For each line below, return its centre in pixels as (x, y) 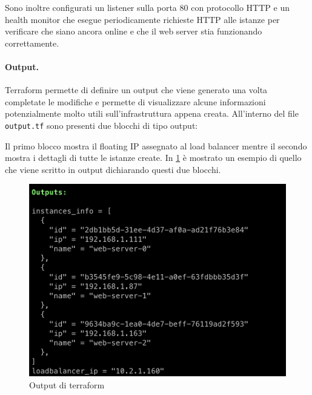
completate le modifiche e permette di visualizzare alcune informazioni (135, 101)
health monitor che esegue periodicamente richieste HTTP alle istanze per (142, 19)
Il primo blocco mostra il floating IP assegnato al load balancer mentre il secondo (156, 145)
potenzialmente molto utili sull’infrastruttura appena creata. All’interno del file (152, 113)
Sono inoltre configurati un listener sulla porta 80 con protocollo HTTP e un (147, 7)
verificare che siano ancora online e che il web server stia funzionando (134, 31)
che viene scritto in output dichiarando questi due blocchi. (113, 169)
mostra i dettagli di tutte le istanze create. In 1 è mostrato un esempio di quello (153, 158)
